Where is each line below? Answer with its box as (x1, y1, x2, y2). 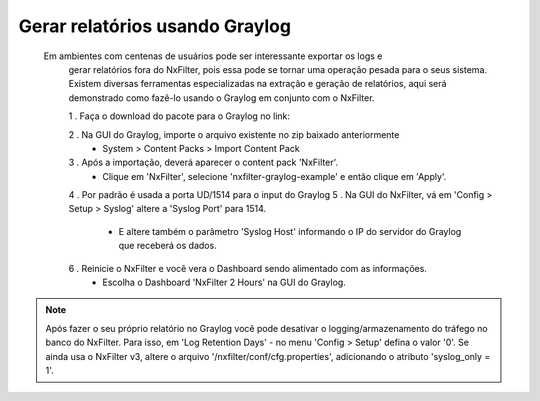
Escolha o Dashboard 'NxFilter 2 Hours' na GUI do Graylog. (102, 276, 347, 289)
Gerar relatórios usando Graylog (18, 15, 292, 37)
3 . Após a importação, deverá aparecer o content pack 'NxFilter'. (68, 156, 339, 169)
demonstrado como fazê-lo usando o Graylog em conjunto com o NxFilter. (68, 91, 375, 104)
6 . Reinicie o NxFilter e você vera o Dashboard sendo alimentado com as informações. (68, 262, 427, 274)
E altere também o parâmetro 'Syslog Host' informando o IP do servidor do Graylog (118, 225, 462, 237)
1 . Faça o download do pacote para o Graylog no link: (68, 110, 290, 122)
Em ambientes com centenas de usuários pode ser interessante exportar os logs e (43, 50, 383, 62)
